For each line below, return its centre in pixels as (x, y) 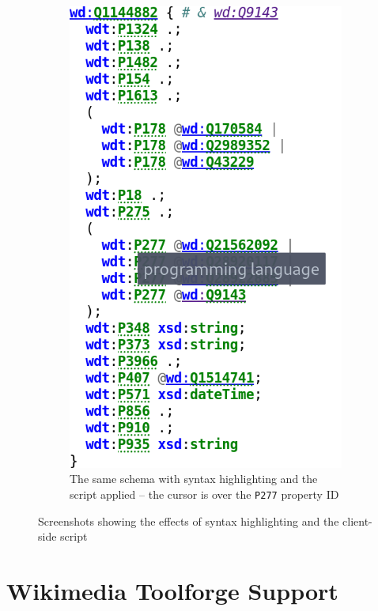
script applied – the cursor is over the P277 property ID (204, 494)
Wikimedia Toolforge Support (172, 590)
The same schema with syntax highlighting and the (194, 479)
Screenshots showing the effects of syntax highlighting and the (189, 520)
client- (357, 520)
